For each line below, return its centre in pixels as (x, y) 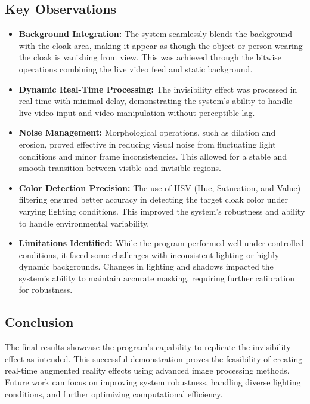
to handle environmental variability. (84, 223)
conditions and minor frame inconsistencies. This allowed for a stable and (153, 156)
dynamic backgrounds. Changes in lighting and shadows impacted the (146, 266)
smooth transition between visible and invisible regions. (120, 168)
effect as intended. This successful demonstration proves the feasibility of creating (154, 358)
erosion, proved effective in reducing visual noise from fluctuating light (147, 144)
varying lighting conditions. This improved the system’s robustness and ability (162, 211)
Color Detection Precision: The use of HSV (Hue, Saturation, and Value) (160, 187)
